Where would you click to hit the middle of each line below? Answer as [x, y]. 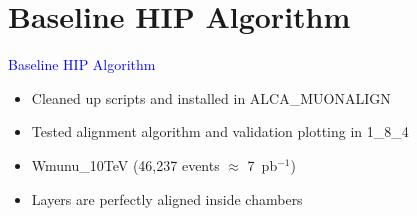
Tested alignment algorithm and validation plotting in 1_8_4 [220, 131]
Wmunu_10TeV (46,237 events [125, 164]
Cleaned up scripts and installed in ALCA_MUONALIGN [211, 97]
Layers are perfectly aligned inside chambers [167, 198]
